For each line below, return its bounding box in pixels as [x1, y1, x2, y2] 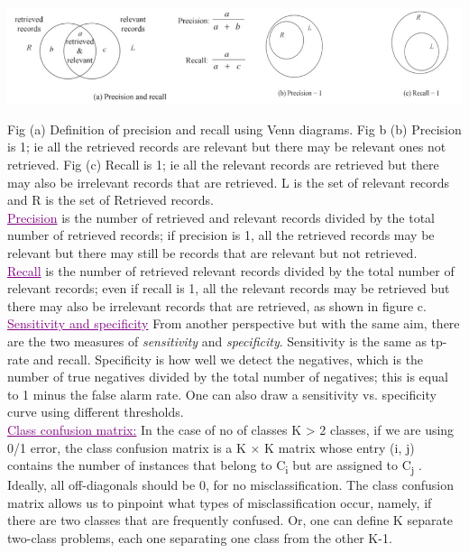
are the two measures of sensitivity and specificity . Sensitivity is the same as [7, 332, 427, 351]
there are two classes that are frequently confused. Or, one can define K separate [7, 511, 454, 530]
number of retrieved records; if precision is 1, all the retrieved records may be [7, 226, 435, 244]
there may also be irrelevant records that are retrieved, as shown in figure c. [7, 296, 427, 315]
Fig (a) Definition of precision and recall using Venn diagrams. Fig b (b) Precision [7, 119, 462, 138]
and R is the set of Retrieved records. [7, 190, 214, 209]
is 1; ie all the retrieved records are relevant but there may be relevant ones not [7, 137, 446, 156]
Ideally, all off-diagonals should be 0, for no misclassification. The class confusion [7, 475, 454, 494]
